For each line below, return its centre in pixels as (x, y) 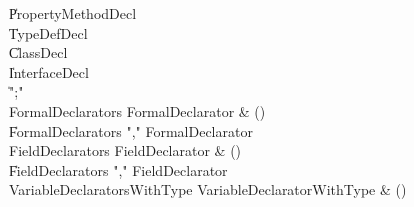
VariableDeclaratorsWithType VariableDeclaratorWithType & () (208, 189)
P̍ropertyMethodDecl (73, 13)
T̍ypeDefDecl (48, 32)
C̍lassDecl (38, 52)
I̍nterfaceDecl (49, 71)
